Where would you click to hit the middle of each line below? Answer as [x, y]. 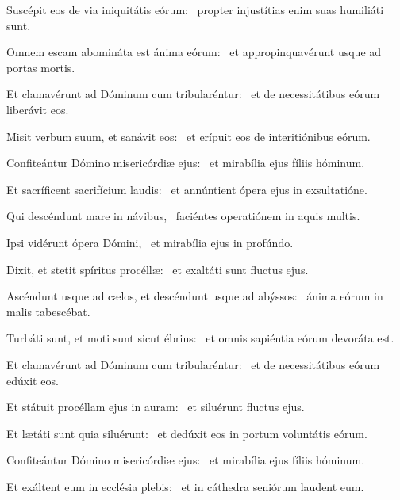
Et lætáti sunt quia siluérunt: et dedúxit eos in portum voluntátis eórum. [187, 433]
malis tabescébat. [48, 311]
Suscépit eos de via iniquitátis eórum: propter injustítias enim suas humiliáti [195, 10]
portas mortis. [41, 67]
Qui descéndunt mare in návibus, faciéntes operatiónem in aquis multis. [183, 216]
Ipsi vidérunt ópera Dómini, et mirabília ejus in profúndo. [150, 242]
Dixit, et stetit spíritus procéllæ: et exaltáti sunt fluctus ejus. [158, 269]
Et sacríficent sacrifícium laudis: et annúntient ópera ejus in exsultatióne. [187, 189]
